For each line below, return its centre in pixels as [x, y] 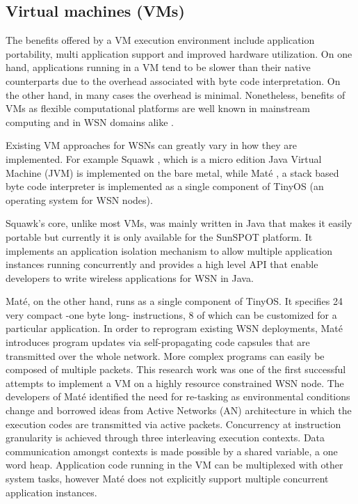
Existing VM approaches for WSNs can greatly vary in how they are [152, 145]
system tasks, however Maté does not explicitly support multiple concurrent [167, 479]
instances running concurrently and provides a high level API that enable [162, 264]
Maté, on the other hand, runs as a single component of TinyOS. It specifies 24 [174, 301]
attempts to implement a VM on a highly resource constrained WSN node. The [175, 383]
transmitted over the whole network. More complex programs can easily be [165, 355]
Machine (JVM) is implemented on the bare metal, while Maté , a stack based [172, 172]
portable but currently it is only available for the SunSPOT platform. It [159, 236]
